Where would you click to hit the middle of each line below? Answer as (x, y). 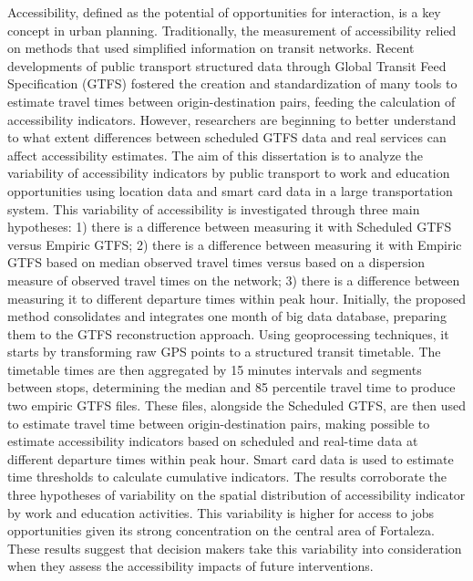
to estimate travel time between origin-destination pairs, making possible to (219, 423)
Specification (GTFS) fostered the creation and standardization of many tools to (232, 83)
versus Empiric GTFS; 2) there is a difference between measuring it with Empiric (235, 244)
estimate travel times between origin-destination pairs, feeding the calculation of (231, 101)
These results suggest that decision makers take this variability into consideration (235, 548)
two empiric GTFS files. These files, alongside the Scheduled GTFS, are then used (237, 405)
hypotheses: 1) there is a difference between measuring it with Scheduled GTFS (230, 227)
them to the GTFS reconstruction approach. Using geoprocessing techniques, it (228, 333)
